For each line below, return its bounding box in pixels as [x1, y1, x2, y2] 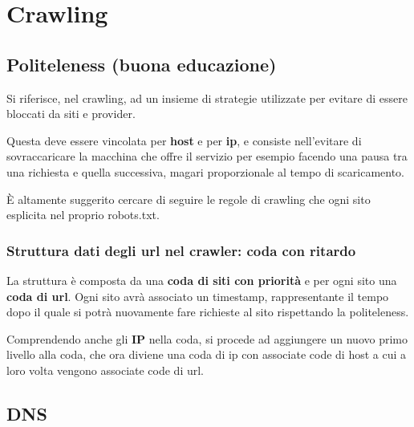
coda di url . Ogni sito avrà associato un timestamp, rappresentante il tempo [6, 287, 389, 304]
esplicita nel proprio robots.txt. [6, 206, 160, 223]
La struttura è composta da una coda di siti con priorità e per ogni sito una [6, 271, 397, 288]
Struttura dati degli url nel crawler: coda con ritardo [6, 240, 356, 260]
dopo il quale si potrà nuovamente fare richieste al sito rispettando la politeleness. [6, 303, 409, 320]
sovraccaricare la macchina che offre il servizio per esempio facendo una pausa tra [6, 148, 408, 165]
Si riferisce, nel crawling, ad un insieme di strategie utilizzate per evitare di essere [6, 89, 408, 106]
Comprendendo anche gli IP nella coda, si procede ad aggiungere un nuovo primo [6, 330, 408, 347]
